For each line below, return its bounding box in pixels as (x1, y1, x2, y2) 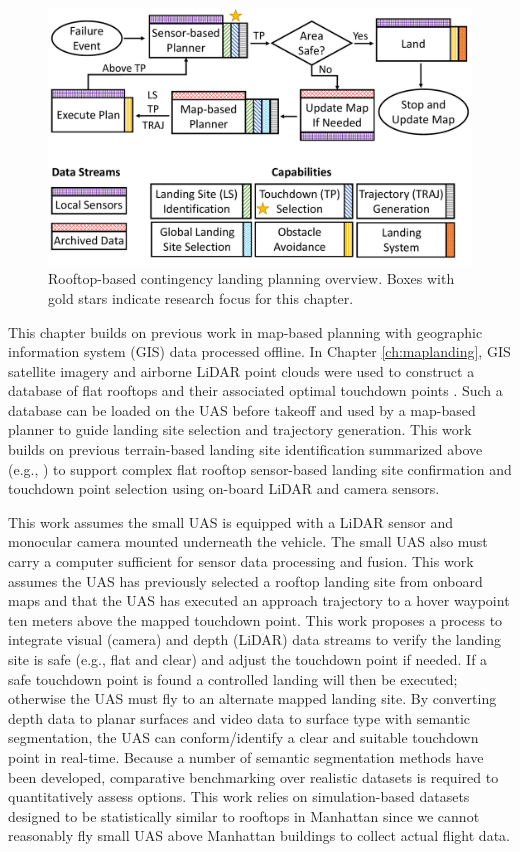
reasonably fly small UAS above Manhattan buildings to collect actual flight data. (8, 825, 510, 846)
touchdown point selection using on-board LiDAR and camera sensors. (8, 478, 440, 499)
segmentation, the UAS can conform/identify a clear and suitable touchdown (8, 727, 479, 748)
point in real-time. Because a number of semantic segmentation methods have (8, 746, 484, 767)
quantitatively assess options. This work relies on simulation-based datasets (8, 786, 470, 807)
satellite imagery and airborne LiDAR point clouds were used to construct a (8, 360, 475, 381)
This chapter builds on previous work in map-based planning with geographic (8, 321, 483, 342)
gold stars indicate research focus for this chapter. (48, 287, 354, 308)
